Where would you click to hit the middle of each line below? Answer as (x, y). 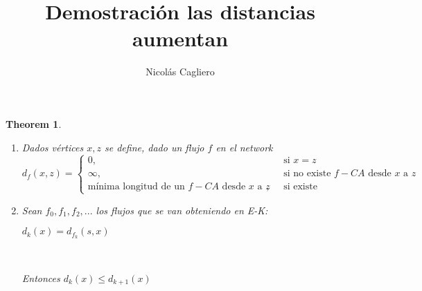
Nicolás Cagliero (180, 72)
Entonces (41, 278)
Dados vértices (53, 147)
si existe (300, 187)
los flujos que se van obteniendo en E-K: (182, 210)
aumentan (180, 38)
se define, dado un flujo (154, 147)
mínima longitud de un (136, 187)
